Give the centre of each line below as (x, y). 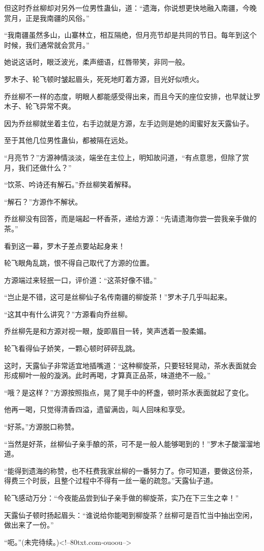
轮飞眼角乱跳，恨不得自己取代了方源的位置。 (79, 263)
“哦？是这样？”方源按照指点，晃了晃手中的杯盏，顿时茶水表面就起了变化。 (129, 392)
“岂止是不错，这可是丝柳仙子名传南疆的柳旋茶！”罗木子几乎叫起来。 (118, 297)
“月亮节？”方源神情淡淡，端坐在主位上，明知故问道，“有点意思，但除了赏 (127, 157)
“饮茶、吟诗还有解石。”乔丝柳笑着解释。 (70, 184)
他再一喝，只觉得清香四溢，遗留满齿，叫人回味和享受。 (97, 409)
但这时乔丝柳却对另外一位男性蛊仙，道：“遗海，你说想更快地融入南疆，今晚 (130, 8)
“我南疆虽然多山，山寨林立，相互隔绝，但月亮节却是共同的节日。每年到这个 (130, 35)
